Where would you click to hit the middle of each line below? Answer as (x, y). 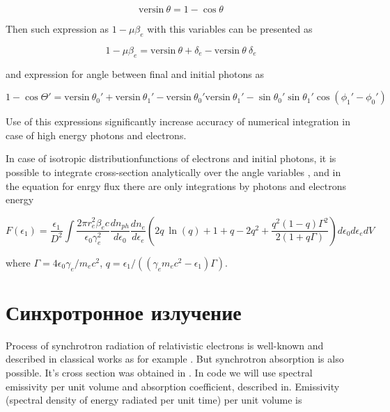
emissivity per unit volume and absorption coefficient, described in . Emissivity (173, 386)
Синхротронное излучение (124, 311)
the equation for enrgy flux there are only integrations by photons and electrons (176, 185)
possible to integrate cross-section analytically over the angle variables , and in (173, 172)
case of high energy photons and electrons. (96, 135)
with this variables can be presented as (230, 29)
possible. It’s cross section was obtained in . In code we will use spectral (159, 373)
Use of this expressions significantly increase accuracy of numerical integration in (178, 121)
